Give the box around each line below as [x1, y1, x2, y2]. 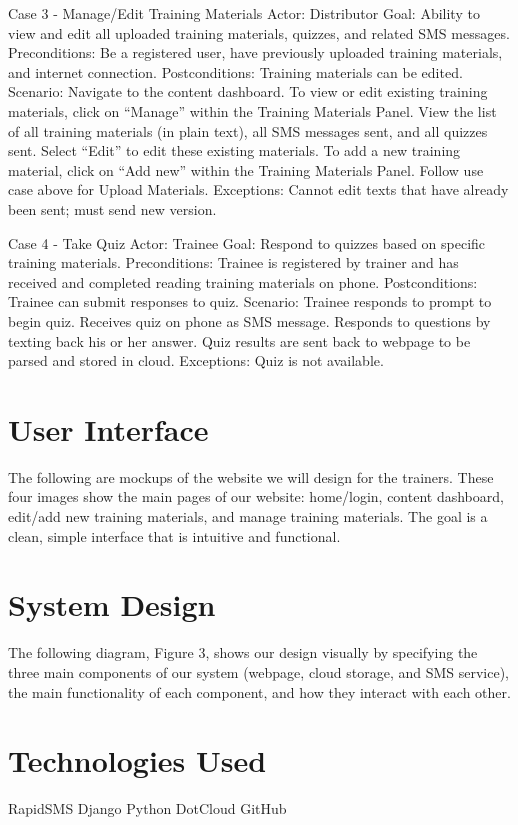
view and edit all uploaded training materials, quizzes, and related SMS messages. [8, 22, 510, 43]
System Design [8, 584, 216, 625]
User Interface [8, 408, 209, 449]
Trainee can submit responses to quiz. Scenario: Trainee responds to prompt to [8, 291, 492, 312]
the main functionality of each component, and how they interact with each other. [8, 681, 511, 702]
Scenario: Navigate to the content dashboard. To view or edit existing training [8, 81, 488, 102]
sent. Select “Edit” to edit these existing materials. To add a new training [8, 140, 461, 161]
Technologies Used [8, 740, 267, 781]
